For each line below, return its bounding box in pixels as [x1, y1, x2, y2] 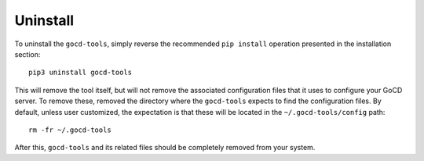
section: [14, 49, 41, 59]
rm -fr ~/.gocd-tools [28, 125, 111, 134]
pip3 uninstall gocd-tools [28, 68, 133, 77]
